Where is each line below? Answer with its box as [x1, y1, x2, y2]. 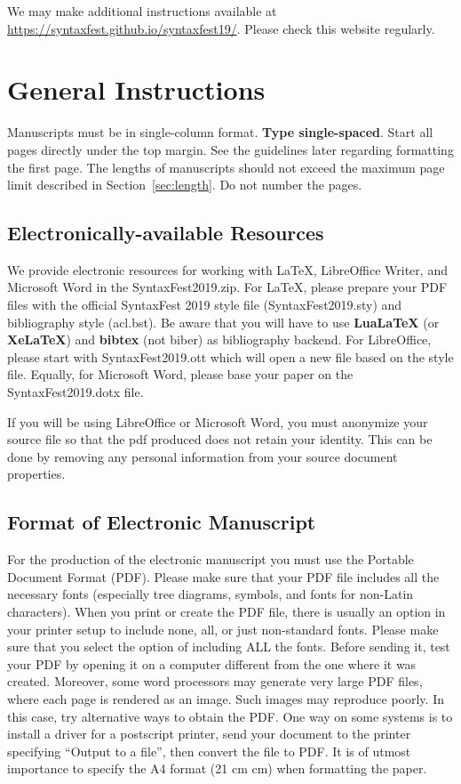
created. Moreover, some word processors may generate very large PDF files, [7, 672, 423, 691]
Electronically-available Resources [7, 219, 324, 247]
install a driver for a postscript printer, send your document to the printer [7, 724, 411, 743]
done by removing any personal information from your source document [7, 447, 398, 465]
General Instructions [7, 71, 266, 108]
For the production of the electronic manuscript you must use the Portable [7, 550, 414, 569]
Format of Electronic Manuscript [7, 508, 316, 536]
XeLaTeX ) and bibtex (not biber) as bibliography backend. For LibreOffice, [7, 330, 432, 349]
